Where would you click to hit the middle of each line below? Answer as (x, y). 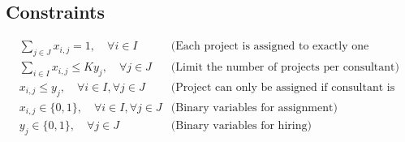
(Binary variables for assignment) (254, 108)
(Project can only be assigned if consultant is (283, 87)
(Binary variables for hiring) (241, 126)
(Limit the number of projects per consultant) (285, 68)
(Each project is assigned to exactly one (270, 47)
